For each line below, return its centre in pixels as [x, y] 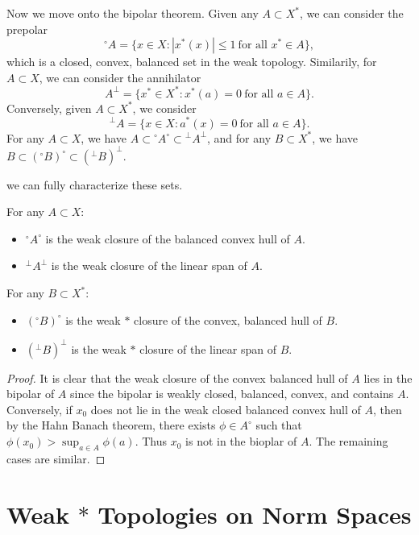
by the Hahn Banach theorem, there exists [111, 425]
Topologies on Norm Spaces [255, 514]
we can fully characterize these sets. [95, 184]
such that [279, 425]
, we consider [164, 108]
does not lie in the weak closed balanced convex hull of [226, 409]
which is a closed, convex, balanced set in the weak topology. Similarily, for [192, 62]
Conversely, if [39, 409]
